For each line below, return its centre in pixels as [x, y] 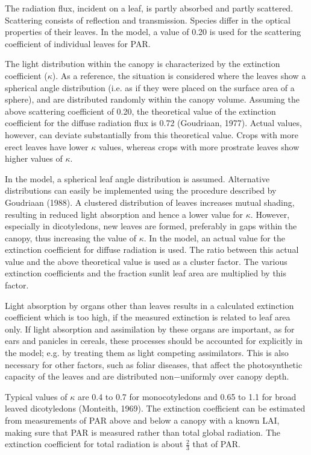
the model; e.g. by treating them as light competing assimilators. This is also [147, 353]
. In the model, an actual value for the [214, 237]
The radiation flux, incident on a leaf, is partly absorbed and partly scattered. [149, 8]
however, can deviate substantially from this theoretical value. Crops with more [152, 134]
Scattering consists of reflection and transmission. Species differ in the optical [148, 20]
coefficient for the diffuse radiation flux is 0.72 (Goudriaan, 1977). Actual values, [153, 123]
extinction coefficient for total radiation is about [94, 444]
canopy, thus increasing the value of [71, 237]
